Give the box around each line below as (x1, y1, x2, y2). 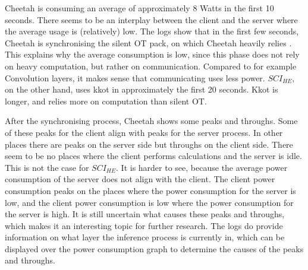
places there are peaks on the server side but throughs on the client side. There (5, 138, 293, 150)
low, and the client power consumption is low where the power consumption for (5, 196, 294, 208)
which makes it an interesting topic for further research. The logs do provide (5, 219, 283, 231)
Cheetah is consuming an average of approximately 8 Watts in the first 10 (5, 2, 274, 14)
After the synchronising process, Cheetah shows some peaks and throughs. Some (5, 115, 298, 127)
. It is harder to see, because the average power (116, 161, 288, 173)
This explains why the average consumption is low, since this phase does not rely (5, 48, 300, 61)
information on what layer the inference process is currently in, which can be (5, 231, 285, 243)
